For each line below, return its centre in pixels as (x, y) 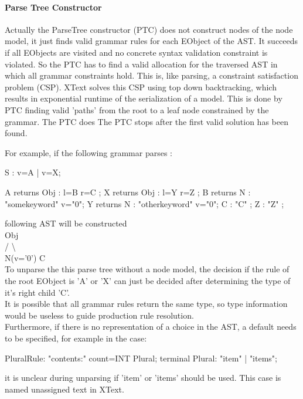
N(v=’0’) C (25, 257)
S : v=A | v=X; (33, 172)
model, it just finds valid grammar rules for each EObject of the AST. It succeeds (151, 41)
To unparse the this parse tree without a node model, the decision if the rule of (147, 269)
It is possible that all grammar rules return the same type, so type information (146, 304)
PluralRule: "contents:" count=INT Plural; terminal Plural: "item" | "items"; (141, 358)
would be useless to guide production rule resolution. (99, 315)
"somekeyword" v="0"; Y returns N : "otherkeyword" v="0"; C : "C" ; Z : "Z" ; (144, 203)
